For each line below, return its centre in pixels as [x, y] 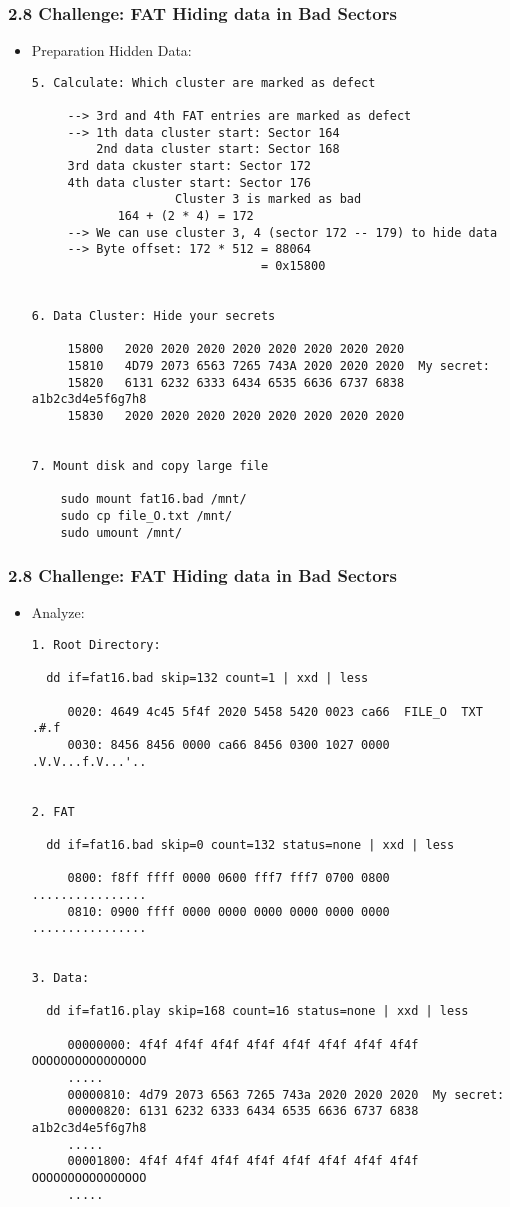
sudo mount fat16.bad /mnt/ [153, 499]
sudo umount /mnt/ [121, 532]
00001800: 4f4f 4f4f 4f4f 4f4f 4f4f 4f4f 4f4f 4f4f [243, 1161]
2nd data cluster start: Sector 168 [218, 149]
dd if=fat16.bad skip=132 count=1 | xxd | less [207, 678]
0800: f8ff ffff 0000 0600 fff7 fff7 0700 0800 [228, 878]
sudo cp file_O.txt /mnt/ [146, 515]
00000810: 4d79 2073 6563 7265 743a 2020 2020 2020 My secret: [286, 1094]
